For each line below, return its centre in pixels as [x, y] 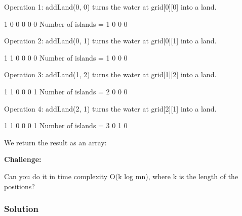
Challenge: [23, 159]
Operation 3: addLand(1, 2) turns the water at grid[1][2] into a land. [110, 74]
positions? [19, 186]
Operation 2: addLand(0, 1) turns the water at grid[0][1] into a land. [110, 41]
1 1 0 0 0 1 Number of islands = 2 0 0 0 [66, 91]
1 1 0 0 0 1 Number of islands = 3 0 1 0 [66, 125]
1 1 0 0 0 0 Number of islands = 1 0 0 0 [66, 57]
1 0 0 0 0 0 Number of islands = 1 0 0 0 [66, 23]
